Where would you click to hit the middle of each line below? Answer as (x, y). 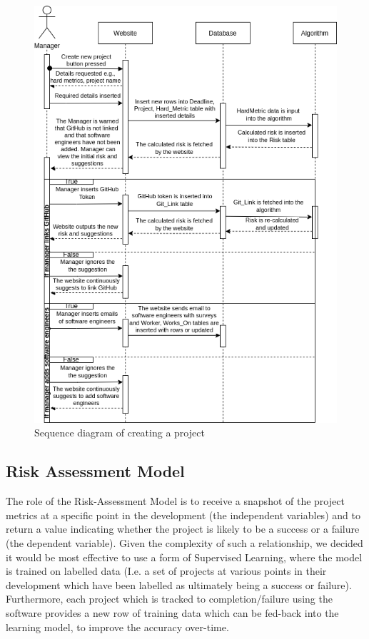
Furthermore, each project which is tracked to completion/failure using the (169, 599)
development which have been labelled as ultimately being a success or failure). (179, 584)
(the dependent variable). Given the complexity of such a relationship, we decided (184, 542)
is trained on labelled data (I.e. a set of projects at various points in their (166, 571)
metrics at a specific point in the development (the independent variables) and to (183, 515)
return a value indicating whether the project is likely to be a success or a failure (183, 529)
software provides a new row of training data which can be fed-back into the (172, 612)
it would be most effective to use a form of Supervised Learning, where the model (184, 557)
